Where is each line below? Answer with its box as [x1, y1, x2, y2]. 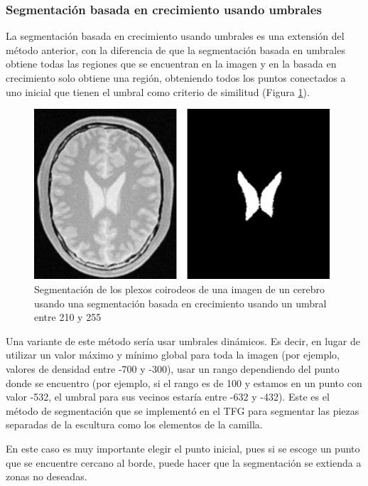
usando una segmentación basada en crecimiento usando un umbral [34, 295, 327, 310]
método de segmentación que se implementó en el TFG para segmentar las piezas [6, 403, 359, 418]
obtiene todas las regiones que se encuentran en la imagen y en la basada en [6, 56, 337, 71]
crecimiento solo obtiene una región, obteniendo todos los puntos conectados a [6, 70, 346, 85]
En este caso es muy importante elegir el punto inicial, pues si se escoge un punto [6, 440, 360, 455]
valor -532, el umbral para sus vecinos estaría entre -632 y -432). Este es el [6, 389, 330, 404]
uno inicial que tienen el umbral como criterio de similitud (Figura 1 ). [6, 84, 310, 99]
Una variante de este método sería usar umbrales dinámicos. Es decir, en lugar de [6, 333, 361, 348]
